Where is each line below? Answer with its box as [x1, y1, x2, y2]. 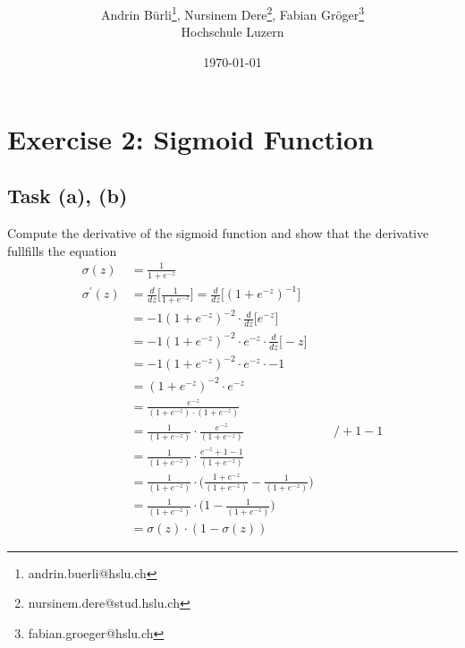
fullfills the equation [7, 241, 117, 260]
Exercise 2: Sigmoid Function [7, 120, 374, 157]
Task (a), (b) [7, 182, 128, 209]
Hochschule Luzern [181, 22, 284, 41]
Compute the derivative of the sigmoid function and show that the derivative [7, 223, 429, 242]
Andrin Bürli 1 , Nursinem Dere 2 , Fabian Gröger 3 [101, 3, 364, 23]
